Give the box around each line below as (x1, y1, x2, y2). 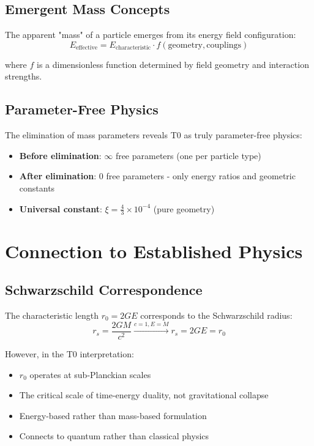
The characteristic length (5, 308, 99, 321)
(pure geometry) (153, 202, 215, 215)
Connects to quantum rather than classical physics (19, 429, 209, 442)
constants (19, 181, 55, 194)
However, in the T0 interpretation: (5, 347, 134, 360)
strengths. (5, 70, 42, 83)
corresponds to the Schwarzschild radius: (140, 308, 293, 321)
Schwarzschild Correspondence (5, 280, 203, 299)
